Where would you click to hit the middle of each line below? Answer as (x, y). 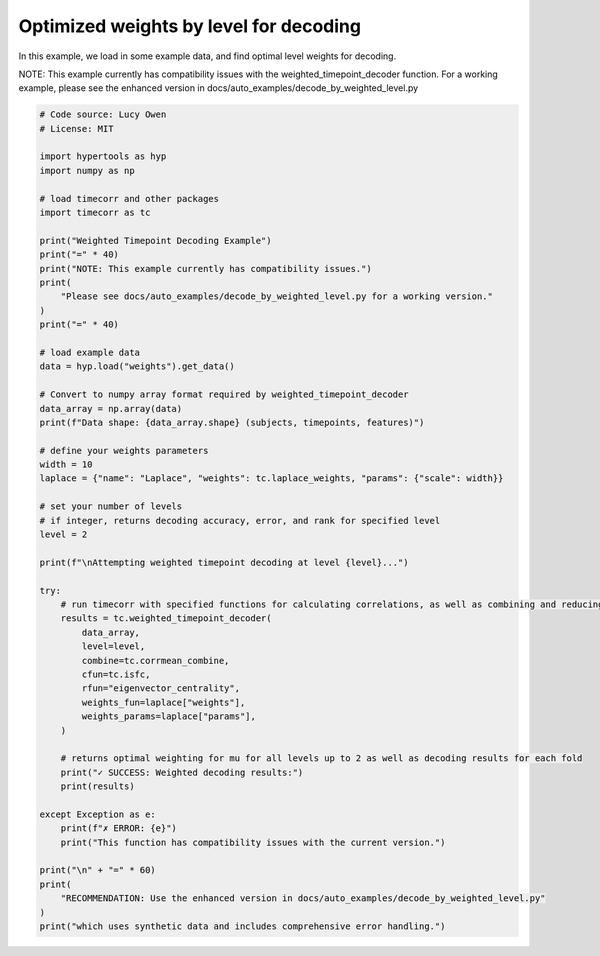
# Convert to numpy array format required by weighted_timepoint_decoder (224, 394)
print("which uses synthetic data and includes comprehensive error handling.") (242, 926)
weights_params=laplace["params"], (169, 716)
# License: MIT (76, 128)
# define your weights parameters (124, 450)
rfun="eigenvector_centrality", (160, 688)
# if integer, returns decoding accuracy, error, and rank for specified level (240, 520)
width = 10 (66, 464)
